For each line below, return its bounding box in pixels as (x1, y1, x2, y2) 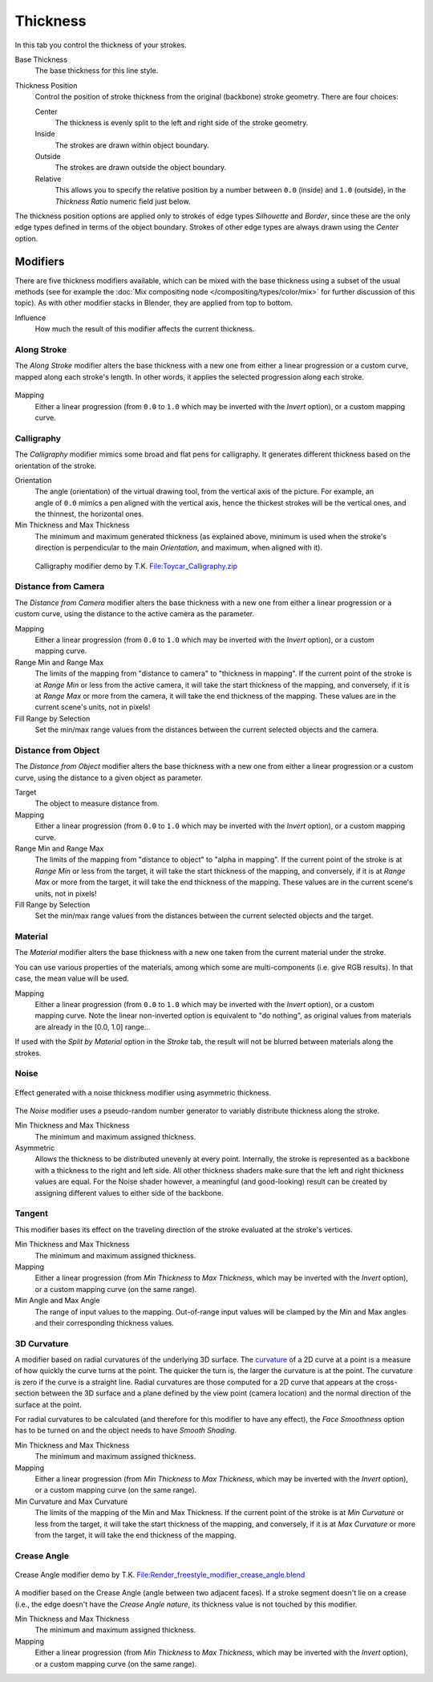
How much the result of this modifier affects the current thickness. (34, 324, 255, 334)
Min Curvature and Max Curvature (14, 1497, 128, 1506)
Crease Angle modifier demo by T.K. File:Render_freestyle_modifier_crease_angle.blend (14, 1570, 306, 1579)
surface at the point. (14, 1400, 82, 1409)
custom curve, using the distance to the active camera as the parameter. (14, 609, 255, 619)
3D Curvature (14, 1338, 69, 1349)
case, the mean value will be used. (14, 973, 130, 983)
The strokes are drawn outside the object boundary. (55, 163, 227, 173)
